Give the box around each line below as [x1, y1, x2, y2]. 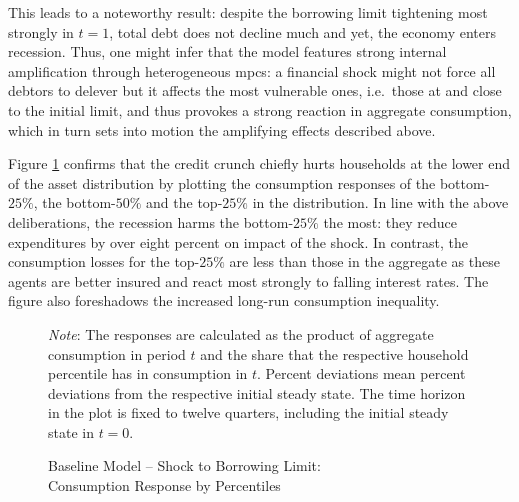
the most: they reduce [323, 211, 457, 232]
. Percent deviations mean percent [257, 363, 466, 384]
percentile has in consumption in [48, 363, 248, 384]
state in [48, 421, 94, 442]
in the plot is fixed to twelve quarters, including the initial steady [48, 402, 449, 423]
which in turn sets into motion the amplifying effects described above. [8, 119, 436, 140]
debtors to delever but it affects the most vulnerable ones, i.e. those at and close [8, 80, 502, 101]
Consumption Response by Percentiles [48, 475, 281, 496]
